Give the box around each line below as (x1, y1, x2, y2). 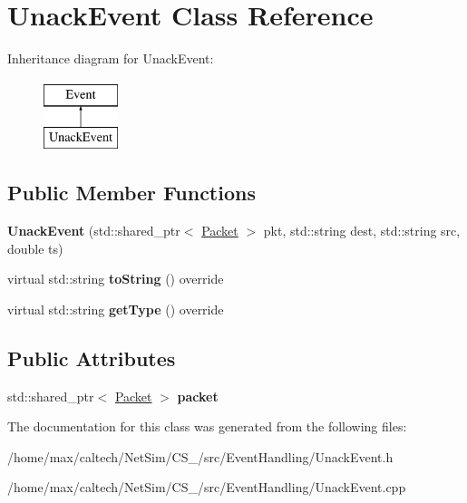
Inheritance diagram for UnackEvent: (7, 49, 214, 68)
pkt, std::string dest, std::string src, (263, 221, 461, 240)
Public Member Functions (7, 179, 256, 207)
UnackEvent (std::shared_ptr (7, 221, 180, 240)
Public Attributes (7, 343, 176, 372)
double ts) (7, 238, 63, 257)
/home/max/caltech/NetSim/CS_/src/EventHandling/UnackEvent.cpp (7, 478, 406, 497)
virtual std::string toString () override (7, 269, 224, 288)
